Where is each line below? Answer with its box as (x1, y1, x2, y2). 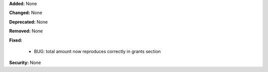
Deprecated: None (9, 19, 48, 25)
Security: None (9, 60, 41, 66)
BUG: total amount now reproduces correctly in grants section (34, 48, 161, 54)
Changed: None (9, 10, 42, 16)
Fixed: (9, 37, 22, 43)
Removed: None (9, 28, 43, 34)
